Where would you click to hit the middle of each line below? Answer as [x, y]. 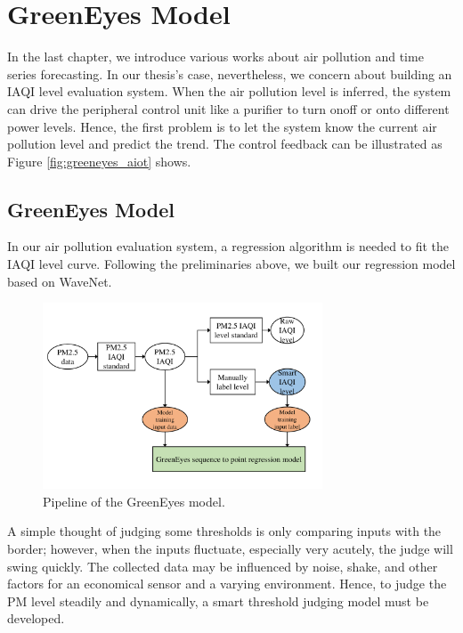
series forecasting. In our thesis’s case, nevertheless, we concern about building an [230, 73]
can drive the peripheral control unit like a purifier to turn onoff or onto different [228, 108]
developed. [36, 618]
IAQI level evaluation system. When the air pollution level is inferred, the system [229, 91]
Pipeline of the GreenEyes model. [134, 501]
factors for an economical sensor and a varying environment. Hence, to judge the [227, 584]
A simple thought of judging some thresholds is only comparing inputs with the [224, 531]
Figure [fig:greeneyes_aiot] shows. [99, 161]
